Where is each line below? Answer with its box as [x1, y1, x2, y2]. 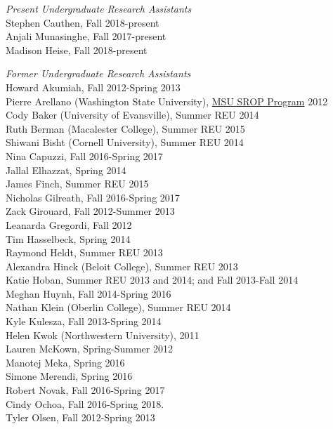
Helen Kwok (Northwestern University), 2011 [6, 327, 200, 342]
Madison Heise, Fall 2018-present [6, 42, 148, 57]
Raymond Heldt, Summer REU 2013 [6, 245, 163, 260]
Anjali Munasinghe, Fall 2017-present [6, 29, 166, 44]
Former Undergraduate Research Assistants [6, 66, 191, 81]
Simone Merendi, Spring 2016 [6, 369, 133, 383]
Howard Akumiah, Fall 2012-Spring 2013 [6, 79, 181, 94]
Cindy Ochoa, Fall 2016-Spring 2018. [6, 396, 164, 411]
